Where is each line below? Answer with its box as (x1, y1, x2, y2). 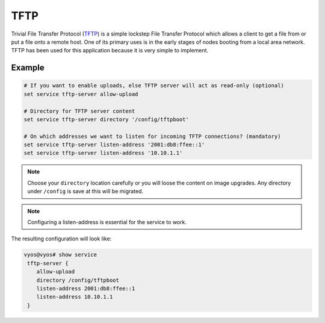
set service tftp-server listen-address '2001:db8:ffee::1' (23, 142, 205, 148)
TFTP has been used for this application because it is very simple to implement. (11, 47, 209, 54)
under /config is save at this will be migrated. (27, 187, 144, 195)
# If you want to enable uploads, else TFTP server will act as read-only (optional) (23, 82, 284, 89)
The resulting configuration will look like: (11, 235, 112, 242)
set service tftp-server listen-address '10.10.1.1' (23, 149, 183, 157)
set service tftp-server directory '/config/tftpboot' (23, 116, 189, 123)
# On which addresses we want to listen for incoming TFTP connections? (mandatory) (23, 133, 281, 140)
